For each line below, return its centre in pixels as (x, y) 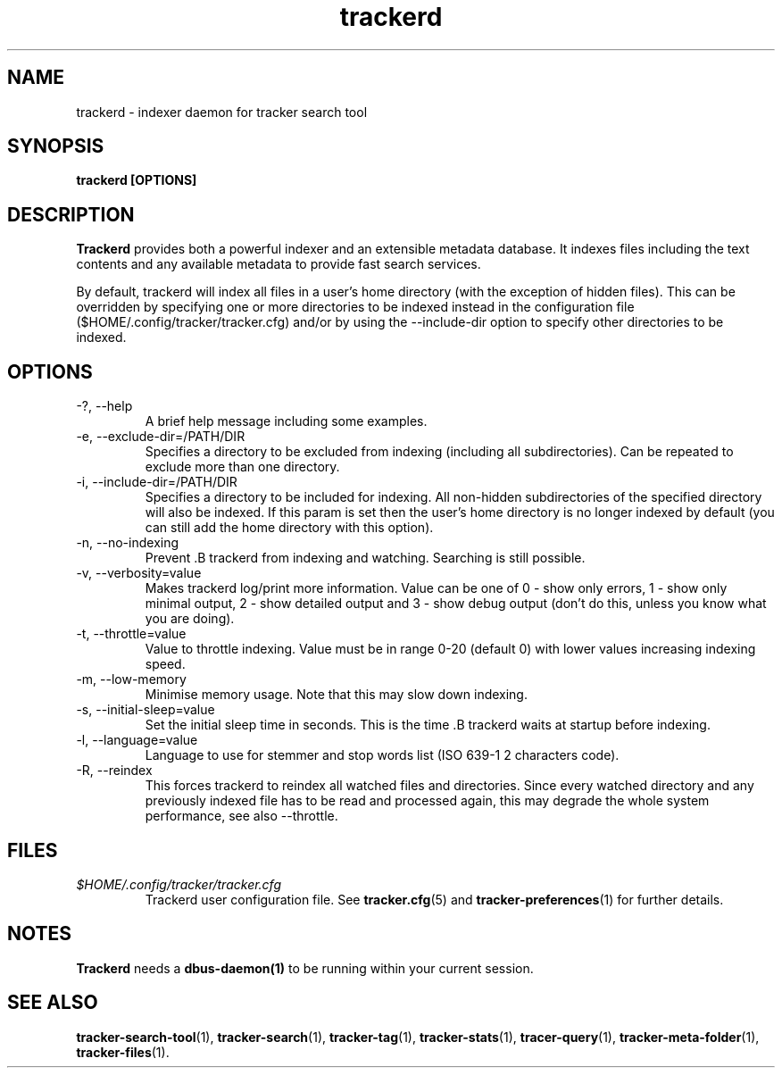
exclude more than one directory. (242, 467)
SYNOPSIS (56, 146)
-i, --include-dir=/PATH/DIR (157, 482)
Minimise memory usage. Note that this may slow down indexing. (336, 695)
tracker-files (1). (123, 1052)
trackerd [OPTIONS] (137, 180)
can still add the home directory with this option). (289, 528)
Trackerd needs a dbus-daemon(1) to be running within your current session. (305, 968)
